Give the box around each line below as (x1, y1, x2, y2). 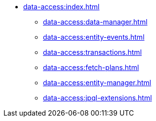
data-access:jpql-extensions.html (43, 94, 152, 102)
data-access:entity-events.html (43, 33, 145, 41)
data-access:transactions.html (43, 48, 142, 56)
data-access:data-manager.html (43, 18, 148, 26)
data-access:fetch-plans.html (43, 63, 139, 72)
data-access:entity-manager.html (43, 78, 152, 87)
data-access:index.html (23, 2, 100, 11)
